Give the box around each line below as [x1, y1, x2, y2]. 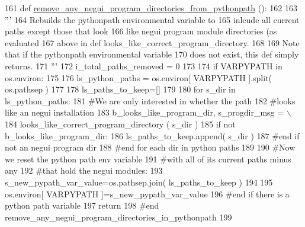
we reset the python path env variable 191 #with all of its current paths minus [5, 152, 291, 165]
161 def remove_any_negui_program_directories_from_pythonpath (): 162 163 [5, 2, 297, 14]
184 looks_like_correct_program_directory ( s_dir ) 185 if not [5, 117, 236, 130]
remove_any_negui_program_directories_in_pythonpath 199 [5, 210, 232, 223]
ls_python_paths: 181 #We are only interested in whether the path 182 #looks [5, 94, 296, 107]
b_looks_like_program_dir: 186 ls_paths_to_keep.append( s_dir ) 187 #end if [5, 129, 300, 142]
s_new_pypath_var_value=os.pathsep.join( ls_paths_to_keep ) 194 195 [5, 175, 273, 188]
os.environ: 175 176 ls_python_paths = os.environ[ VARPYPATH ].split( [5, 71, 272, 84]
